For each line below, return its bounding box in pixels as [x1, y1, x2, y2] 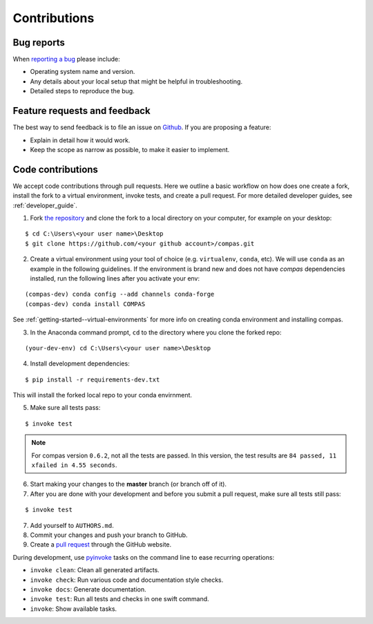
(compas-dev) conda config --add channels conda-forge [25, 290, 215, 299]
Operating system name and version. [30, 68, 135, 76]
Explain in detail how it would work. [30, 135, 131, 144]
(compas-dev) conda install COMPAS [25, 300, 146, 308]
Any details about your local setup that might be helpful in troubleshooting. [30, 77, 243, 86]
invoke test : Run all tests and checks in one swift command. [30, 595, 210, 603]
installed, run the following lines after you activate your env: [30, 274, 200, 283]
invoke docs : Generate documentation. [30, 585, 146, 594]
